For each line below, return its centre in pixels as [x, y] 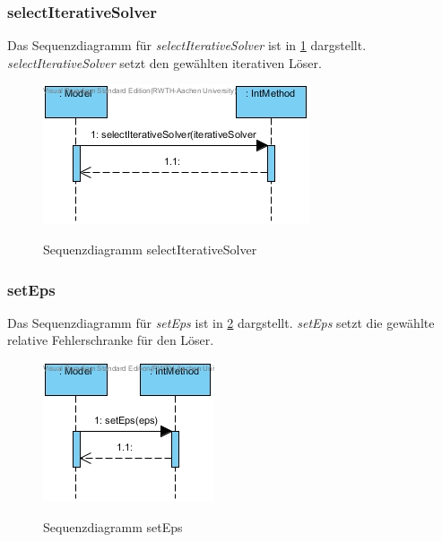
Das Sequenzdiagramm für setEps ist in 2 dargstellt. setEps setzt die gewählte [221, 322]
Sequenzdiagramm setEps [113, 526]
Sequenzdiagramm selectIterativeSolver [150, 249]
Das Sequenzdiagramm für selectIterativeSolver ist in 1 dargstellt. [187, 45]
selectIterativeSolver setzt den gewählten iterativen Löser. [165, 62]
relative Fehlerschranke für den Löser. [111, 340]
